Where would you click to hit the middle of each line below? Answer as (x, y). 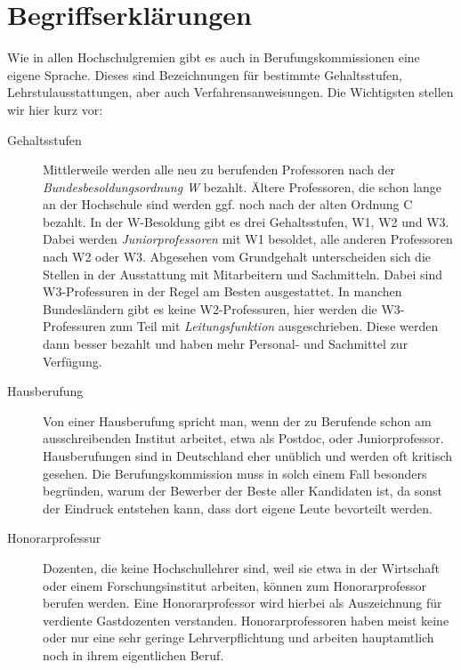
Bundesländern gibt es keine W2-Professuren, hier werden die (210, 308)
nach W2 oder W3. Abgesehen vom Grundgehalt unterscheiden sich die (237, 257)
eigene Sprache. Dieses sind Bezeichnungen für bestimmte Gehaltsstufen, (205, 74)
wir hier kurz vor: (55, 109)
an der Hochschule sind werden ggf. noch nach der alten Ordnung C (228, 204)
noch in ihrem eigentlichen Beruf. (133, 654)
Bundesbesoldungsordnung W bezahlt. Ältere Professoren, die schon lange (243, 186)
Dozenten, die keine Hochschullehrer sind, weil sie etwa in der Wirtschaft (241, 567)
